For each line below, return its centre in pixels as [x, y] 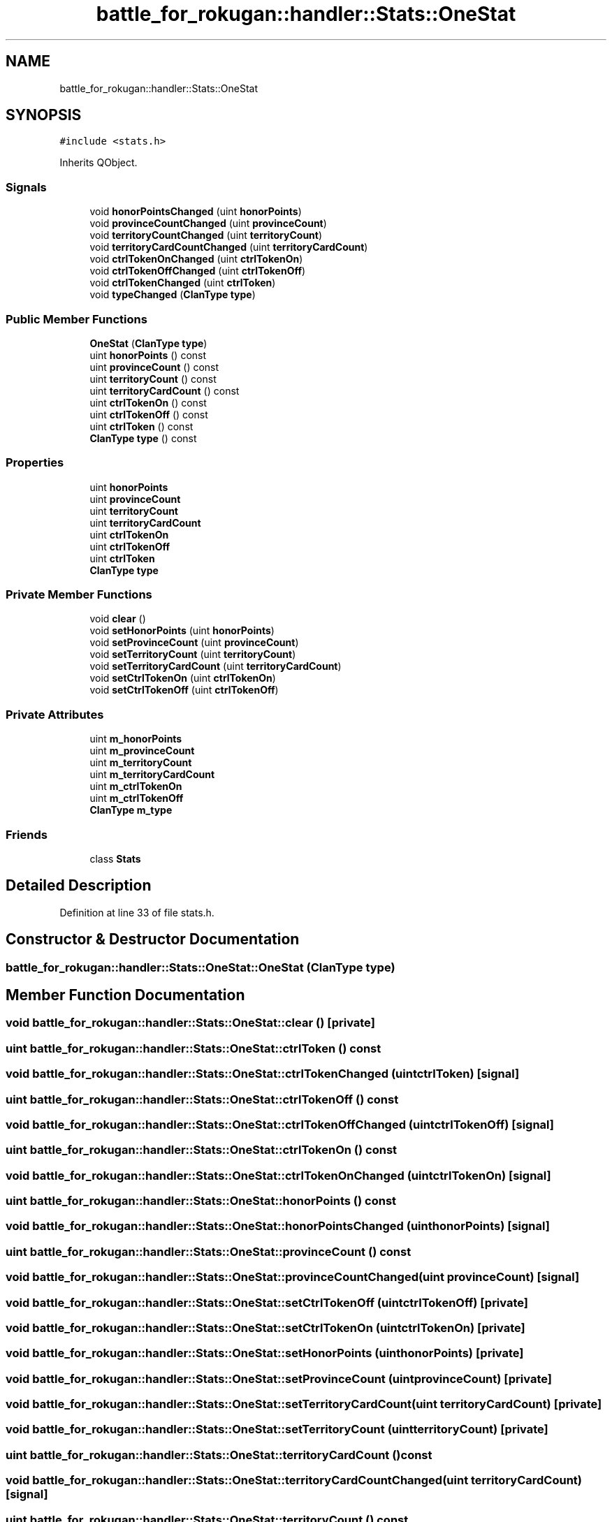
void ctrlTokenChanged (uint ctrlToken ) [183, 283]
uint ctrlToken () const [141, 426]
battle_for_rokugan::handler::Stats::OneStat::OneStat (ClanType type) [201, 967]
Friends [27, 834]
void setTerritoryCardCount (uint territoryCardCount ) [216, 666]
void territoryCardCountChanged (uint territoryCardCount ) [229, 247]
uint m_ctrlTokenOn [136, 786]
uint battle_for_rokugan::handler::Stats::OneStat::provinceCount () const [209, 1251]
